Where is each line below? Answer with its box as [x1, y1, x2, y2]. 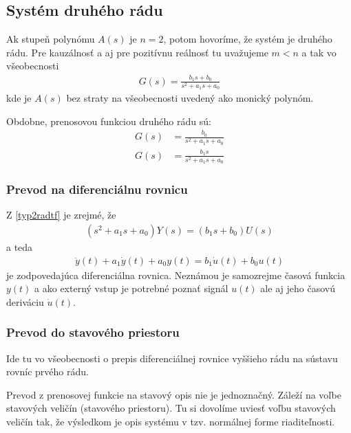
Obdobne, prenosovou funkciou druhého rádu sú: [6, 113, 211, 128]
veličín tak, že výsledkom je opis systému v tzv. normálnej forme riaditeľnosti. [6, 414, 335, 428]
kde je [6, 91, 32, 105]
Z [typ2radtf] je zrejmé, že [6, 208, 116, 222]
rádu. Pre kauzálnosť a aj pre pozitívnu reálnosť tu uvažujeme [6, 45, 268, 59]
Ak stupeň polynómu [6, 32, 95, 46]
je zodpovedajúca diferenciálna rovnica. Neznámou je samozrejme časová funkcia [6, 267, 345, 282]
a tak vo [301, 45, 337, 59]
